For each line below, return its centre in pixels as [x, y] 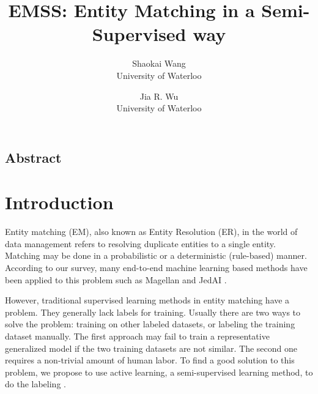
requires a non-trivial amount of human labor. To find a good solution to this [150, 360]
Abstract [33, 157]
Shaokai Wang [159, 63]
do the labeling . [35, 384]
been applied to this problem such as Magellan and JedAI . [116, 279]
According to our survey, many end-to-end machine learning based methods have [156, 267]
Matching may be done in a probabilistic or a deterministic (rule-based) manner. [156, 255]
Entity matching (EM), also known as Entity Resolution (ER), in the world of [151, 232]
